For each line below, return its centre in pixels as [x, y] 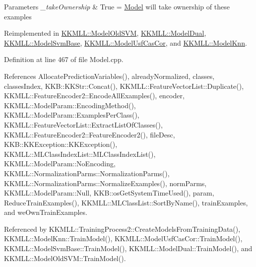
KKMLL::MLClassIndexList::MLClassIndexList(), [80, 154]
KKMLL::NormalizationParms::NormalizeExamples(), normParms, [105, 183]
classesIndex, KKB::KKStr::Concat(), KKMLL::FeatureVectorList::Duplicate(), [124, 86]
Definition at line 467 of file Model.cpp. [64, 59]
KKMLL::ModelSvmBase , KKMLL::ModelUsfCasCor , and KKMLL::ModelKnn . [126, 42]
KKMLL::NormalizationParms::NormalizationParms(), [87, 173]
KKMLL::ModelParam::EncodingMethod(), [70, 105]
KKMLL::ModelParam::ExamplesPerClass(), [72, 115]
